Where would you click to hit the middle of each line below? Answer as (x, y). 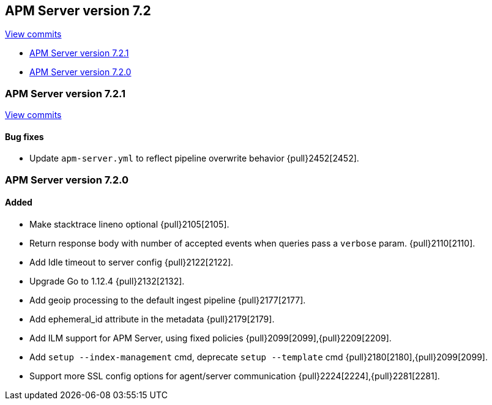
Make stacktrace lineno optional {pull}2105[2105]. (129, 224)
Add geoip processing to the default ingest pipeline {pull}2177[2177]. (168, 300)
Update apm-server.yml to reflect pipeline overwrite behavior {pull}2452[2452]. (194, 158)
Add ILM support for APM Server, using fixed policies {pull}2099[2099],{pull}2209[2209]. (211, 338)
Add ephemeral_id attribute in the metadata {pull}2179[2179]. (152, 319)
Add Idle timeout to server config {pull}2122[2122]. (132, 262)
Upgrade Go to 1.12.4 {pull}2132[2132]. (107, 281)
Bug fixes (24, 136)
